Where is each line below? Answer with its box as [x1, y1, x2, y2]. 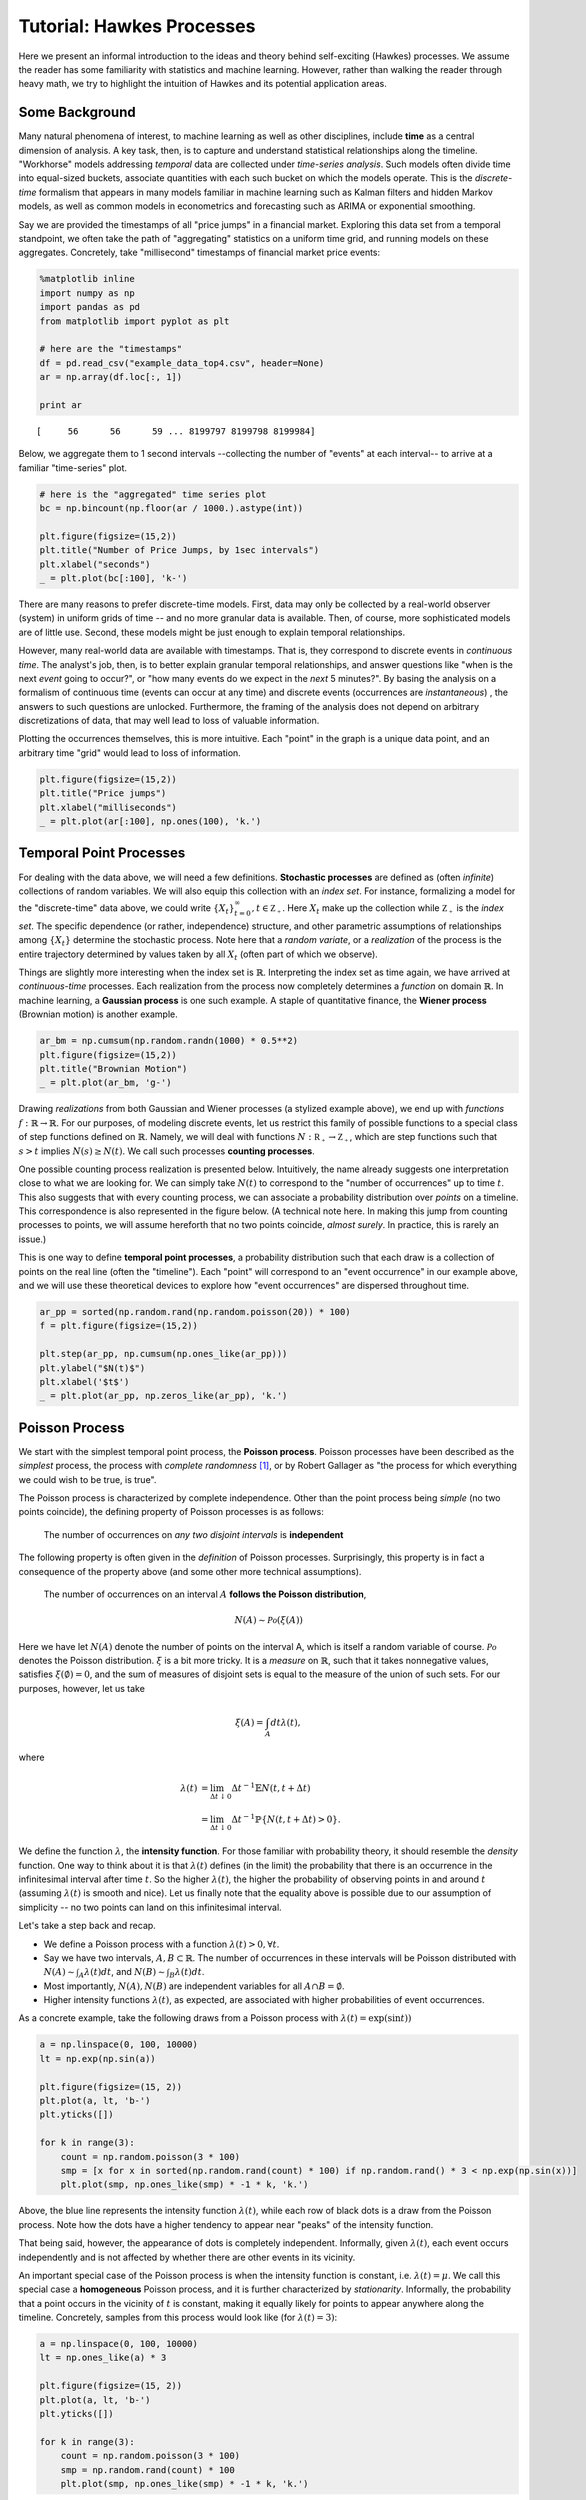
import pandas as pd [39, 301, 140, 313]
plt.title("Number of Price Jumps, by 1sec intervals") [39, 545, 320, 556]
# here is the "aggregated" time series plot [39, 488, 267, 500]
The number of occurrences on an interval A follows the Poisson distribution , [43, 1588, 367, 1600]
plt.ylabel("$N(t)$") [39, 1362, 146, 1374]
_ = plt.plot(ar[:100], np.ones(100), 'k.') [39, 816, 262, 827]
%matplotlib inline [39, 273, 135, 285]
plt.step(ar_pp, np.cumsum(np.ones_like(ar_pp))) [39, 1348, 288, 1360]
